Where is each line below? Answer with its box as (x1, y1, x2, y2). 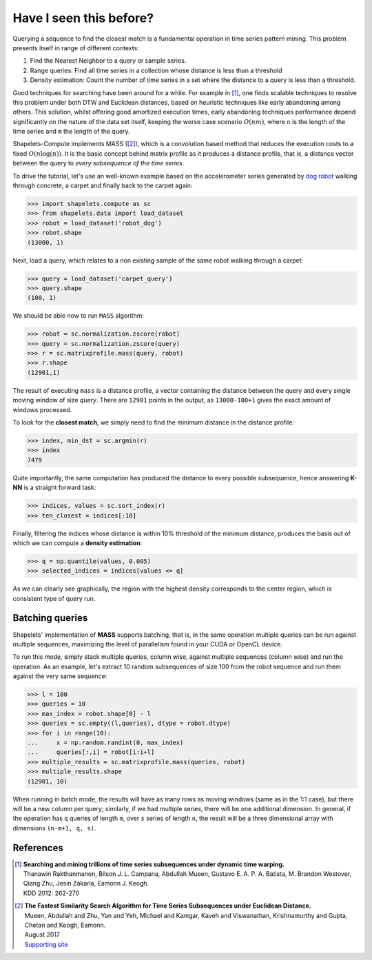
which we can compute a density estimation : (12, 538, 143, 547)
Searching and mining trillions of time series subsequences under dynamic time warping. (23, 860, 285, 868)
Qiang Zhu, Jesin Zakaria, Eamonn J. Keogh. (23, 879, 149, 888)
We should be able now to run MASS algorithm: (12, 312, 145, 320)
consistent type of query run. (12, 594, 96, 602)
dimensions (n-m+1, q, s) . (12, 824, 96, 832)
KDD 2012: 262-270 (23, 889, 80, 897)
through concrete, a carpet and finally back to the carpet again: (12, 181, 193, 190)
